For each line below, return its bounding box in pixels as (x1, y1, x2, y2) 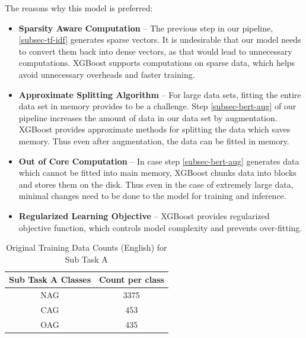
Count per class (99, 273, 164, 286)
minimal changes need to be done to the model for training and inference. (18, 189, 286, 202)
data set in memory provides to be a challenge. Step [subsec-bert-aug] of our (18, 100, 297, 112)
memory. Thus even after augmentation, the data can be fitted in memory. (18, 134, 289, 147)
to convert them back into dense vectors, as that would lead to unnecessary (18, 45, 292, 57)
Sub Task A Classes (9, 273, 91, 286)
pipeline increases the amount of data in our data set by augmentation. (18, 111, 278, 124)
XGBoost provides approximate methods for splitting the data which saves (18, 123, 291, 135)
